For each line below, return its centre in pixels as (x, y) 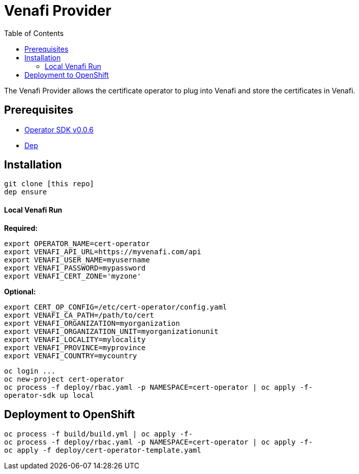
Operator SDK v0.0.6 (59, 129)
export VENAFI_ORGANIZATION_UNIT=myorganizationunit (111, 331)
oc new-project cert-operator (64, 379)
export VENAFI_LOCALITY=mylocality (75, 339)
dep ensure (26, 192)
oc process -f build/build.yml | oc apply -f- (98, 434)
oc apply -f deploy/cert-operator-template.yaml (103, 450)
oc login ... (30, 371)
